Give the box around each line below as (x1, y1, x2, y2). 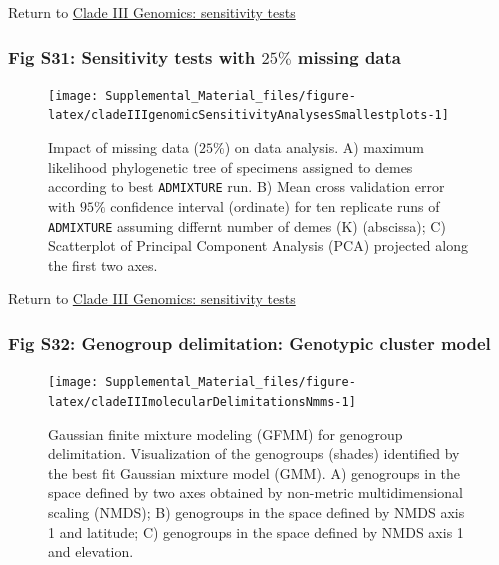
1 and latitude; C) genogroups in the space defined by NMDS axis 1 (48, 521, 464, 542)
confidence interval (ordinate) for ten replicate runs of (110, 195, 440, 216)
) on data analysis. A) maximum (224, 137, 424, 158)
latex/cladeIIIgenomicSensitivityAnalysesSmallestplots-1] (48, 108, 449, 123)
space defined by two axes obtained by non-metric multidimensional (48, 482, 463, 503)
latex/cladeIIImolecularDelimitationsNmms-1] (48, 394, 356, 409)
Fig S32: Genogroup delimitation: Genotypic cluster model (8, 330, 491, 355)
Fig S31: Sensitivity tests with (8, 44, 256, 69)
